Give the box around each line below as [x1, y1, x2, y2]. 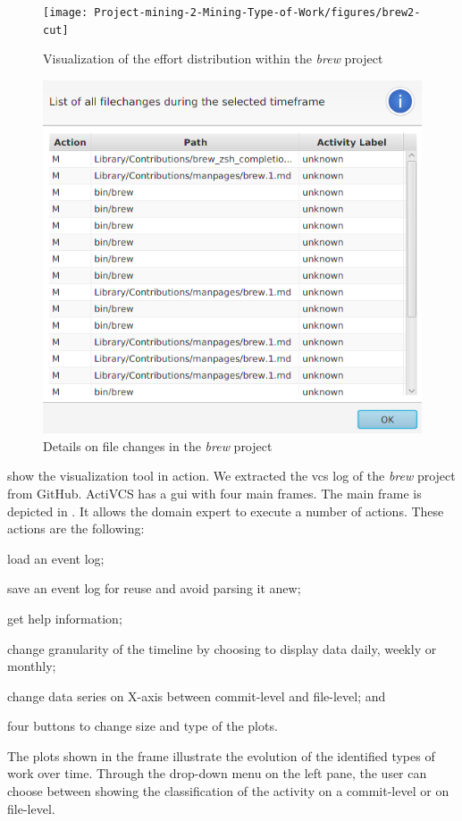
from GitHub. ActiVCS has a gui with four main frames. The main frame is [7, 483, 422, 502]
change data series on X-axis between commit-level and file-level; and [7, 686, 386, 705]
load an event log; [7, 549, 105, 567]
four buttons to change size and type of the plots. [7, 716, 278, 735]
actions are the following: [7, 519, 145, 538]
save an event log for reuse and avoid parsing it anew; [7, 579, 301, 598]
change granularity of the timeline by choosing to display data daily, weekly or [7, 639, 437, 658]
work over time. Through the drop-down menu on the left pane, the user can [7, 764, 427, 783]
